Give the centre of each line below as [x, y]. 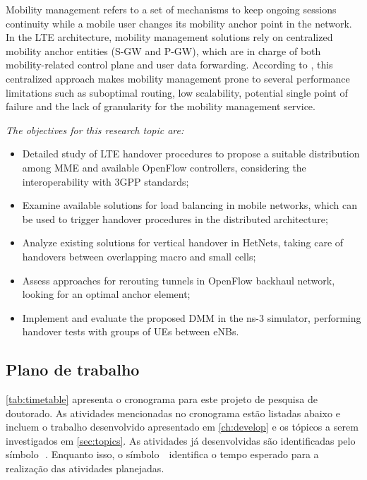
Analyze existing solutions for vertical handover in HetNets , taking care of [183, 242]
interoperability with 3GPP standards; [106, 181]
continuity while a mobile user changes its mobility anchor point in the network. [179, 23]
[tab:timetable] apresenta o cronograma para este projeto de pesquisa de [162, 399]
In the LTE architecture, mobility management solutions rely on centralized [169, 37]
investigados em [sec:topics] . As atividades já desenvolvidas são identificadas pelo [181, 440]
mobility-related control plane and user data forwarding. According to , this [169, 65]
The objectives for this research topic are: [95, 130]
